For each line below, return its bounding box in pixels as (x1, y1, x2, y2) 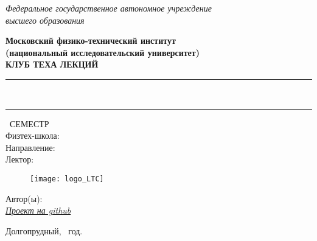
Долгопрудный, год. (5, 224, 83, 237)
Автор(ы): (5, 192, 43, 204)
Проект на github (5, 204, 71, 217)
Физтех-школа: (5, 129, 60, 142)
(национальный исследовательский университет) (5, 46, 200, 58)
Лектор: (5, 153, 34, 166)
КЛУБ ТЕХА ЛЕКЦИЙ (5, 58, 99, 71)
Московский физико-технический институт (5, 34, 176, 47)
